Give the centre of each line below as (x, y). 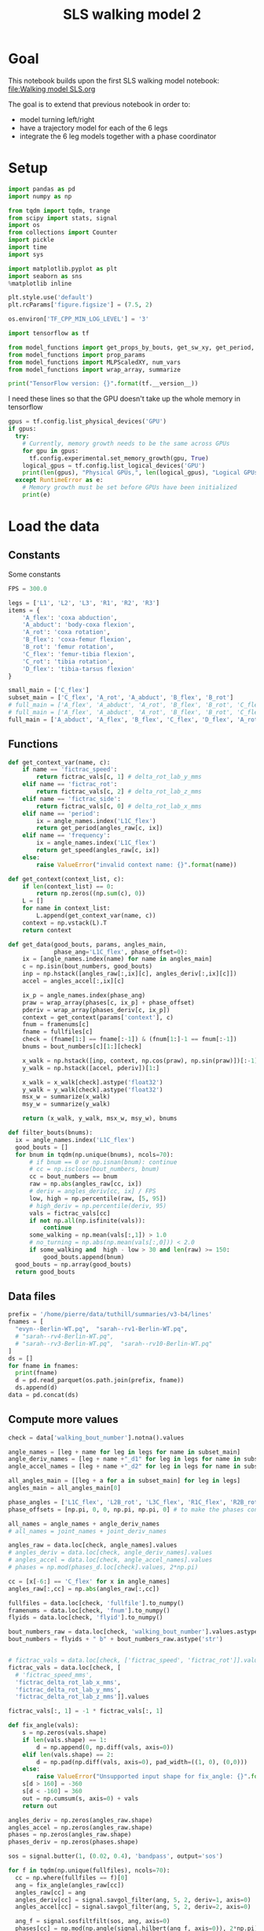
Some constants (35, 574)
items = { (24, 610)
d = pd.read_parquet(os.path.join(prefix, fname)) (100, 1381)
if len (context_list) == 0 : (68, 886)
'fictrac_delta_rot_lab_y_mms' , (68, 1690)
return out (40, 1806)
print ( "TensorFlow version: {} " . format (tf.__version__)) (103, 384)
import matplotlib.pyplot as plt (63, 269)
